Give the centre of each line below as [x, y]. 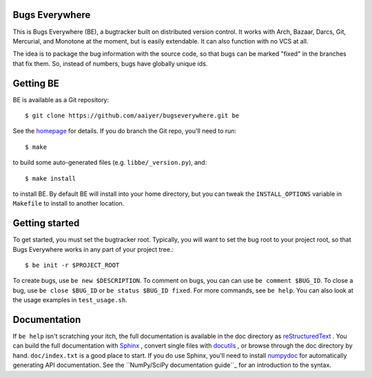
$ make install [51, 178]
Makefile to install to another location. [69, 203]
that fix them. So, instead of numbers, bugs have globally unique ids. [110, 63]
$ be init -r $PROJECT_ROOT [72, 265]
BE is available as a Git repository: [61, 99]
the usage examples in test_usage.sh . [70, 300]
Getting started [46, 223]
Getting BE [36, 83]
